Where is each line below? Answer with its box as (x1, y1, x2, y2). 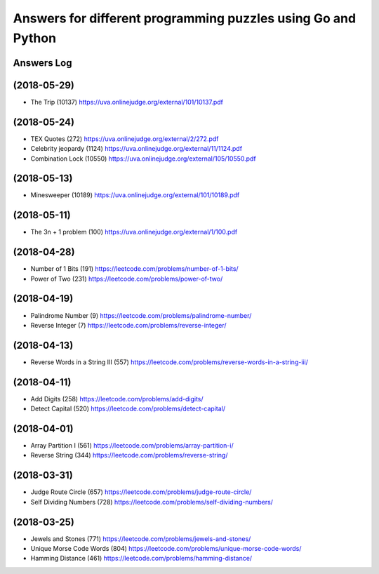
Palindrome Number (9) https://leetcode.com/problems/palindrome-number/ (30, 311, 252, 319)
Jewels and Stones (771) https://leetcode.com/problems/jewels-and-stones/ (30, 534, 251, 543)
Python (13, 30, 56, 46)
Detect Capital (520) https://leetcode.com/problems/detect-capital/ (30, 404, 226, 413)
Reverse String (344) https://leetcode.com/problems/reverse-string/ (30, 451, 228, 460)
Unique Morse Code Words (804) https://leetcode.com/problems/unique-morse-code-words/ (30, 545, 302, 553)
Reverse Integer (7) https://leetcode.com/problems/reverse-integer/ (30, 321, 227, 329)
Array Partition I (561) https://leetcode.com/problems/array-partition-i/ (30, 441, 234, 450)
